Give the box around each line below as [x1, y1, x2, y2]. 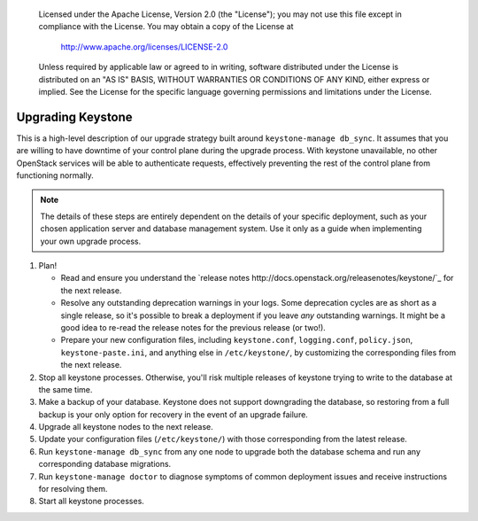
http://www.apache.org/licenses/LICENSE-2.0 [60, 41, 228, 52]
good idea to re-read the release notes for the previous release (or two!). [60, 322, 327, 332]
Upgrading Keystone [16, 109, 133, 124]
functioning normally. [16, 170, 94, 181]
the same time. [38, 384, 93, 394]
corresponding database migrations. [38, 459, 172, 470]
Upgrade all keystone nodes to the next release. [38, 422, 214, 432]
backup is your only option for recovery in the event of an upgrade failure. [38, 408, 309, 420]
